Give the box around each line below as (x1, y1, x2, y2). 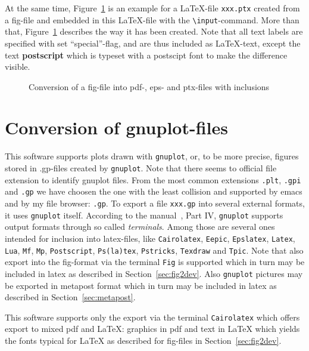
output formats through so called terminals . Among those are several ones (5, 220, 275, 233)
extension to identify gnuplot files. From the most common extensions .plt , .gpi (5, 173, 301, 186)
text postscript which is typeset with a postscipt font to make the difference (5, 48, 288, 61)
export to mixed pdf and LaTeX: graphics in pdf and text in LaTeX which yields (5, 322, 300, 335)
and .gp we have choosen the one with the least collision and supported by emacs (5, 185, 302, 198)
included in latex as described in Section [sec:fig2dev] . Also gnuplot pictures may (5, 267, 303, 279)
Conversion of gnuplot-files (5, 115, 228, 140)
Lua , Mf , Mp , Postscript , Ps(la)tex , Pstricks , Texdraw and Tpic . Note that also (5, 244, 304, 256)
